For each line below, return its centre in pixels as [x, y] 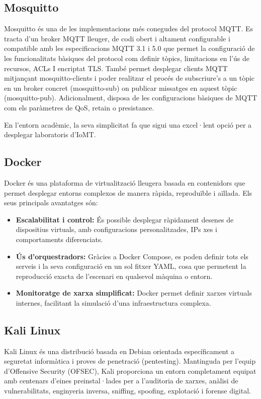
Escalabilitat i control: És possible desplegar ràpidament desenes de [125, 219]
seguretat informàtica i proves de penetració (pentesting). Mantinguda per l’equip [130, 361]
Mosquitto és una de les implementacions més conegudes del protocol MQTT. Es [128, 28]
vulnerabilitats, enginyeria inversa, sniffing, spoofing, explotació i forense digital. [127, 391]
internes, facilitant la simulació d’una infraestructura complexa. [113, 302]
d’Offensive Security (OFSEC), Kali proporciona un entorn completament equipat [130, 370]
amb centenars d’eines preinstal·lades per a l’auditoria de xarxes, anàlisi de [121, 381]
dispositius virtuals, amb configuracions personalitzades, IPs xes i [116, 229]
